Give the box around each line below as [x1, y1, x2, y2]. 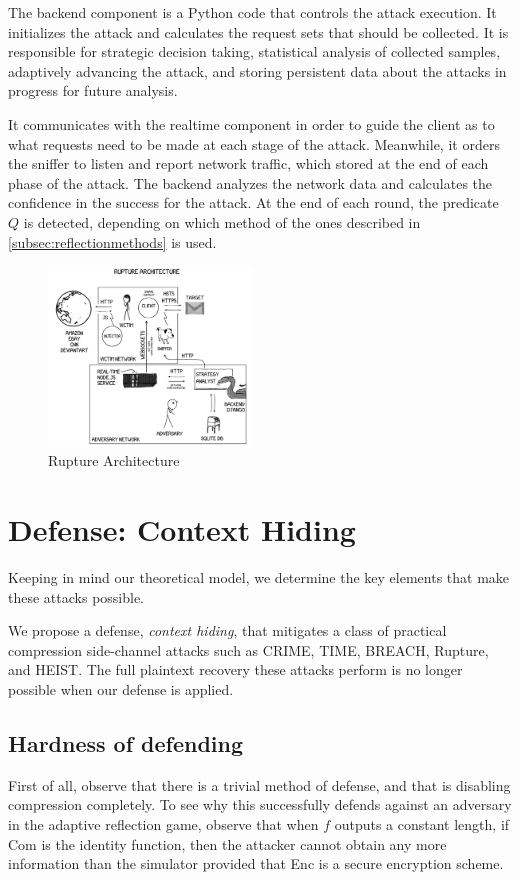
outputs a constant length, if [334, 814, 510, 835]
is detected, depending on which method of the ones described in [23, 211, 421, 232]
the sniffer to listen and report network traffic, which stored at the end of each [8, 153, 489, 174]
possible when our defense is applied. [8, 679, 234, 700]
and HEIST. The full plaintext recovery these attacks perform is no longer [8, 659, 463, 680]
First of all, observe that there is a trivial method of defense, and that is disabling [8, 774, 511, 795]
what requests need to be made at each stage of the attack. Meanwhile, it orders [8, 133, 500, 154]
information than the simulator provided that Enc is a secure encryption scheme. [8, 853, 504, 874]
